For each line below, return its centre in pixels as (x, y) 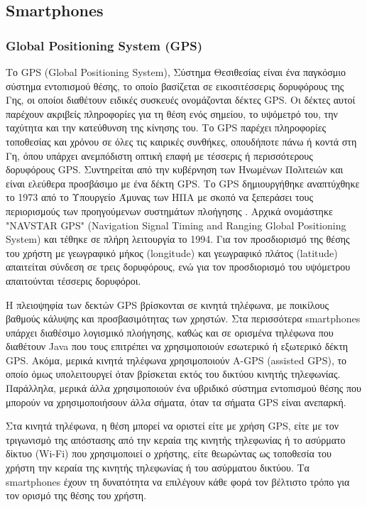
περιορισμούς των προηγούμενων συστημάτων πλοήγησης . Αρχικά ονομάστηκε (169, 211)
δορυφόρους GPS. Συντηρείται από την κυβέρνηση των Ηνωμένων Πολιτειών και (175, 169)
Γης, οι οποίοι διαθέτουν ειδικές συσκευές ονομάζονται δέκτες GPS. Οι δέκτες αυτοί (181, 100)
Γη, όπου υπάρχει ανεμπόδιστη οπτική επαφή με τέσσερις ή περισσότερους (159, 155)
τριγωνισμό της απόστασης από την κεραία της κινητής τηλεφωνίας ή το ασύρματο (176, 439)
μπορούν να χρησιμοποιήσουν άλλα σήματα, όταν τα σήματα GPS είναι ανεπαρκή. (176, 402)
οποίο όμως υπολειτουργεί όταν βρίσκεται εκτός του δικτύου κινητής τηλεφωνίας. (173, 374)
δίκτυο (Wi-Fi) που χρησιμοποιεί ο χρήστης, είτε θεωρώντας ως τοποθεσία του (169, 453)
